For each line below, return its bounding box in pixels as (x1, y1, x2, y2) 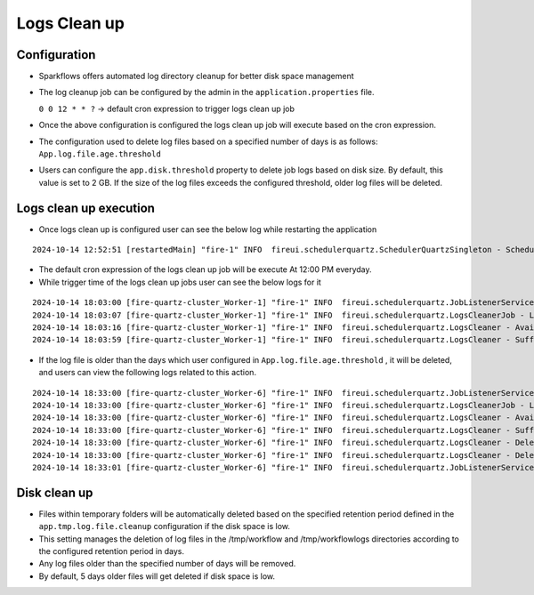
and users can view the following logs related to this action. (38, 367, 257, 378)
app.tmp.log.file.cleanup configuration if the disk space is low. (38, 521, 291, 532)
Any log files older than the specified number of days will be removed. (38, 559, 296, 569)
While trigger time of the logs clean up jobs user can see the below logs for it (38, 277, 322, 287)
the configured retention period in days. (38, 546, 184, 557)
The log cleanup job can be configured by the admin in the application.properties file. (38, 87, 375, 98)
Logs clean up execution (16, 200, 156, 215)
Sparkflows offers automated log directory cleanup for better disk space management (38, 71, 355, 82)
